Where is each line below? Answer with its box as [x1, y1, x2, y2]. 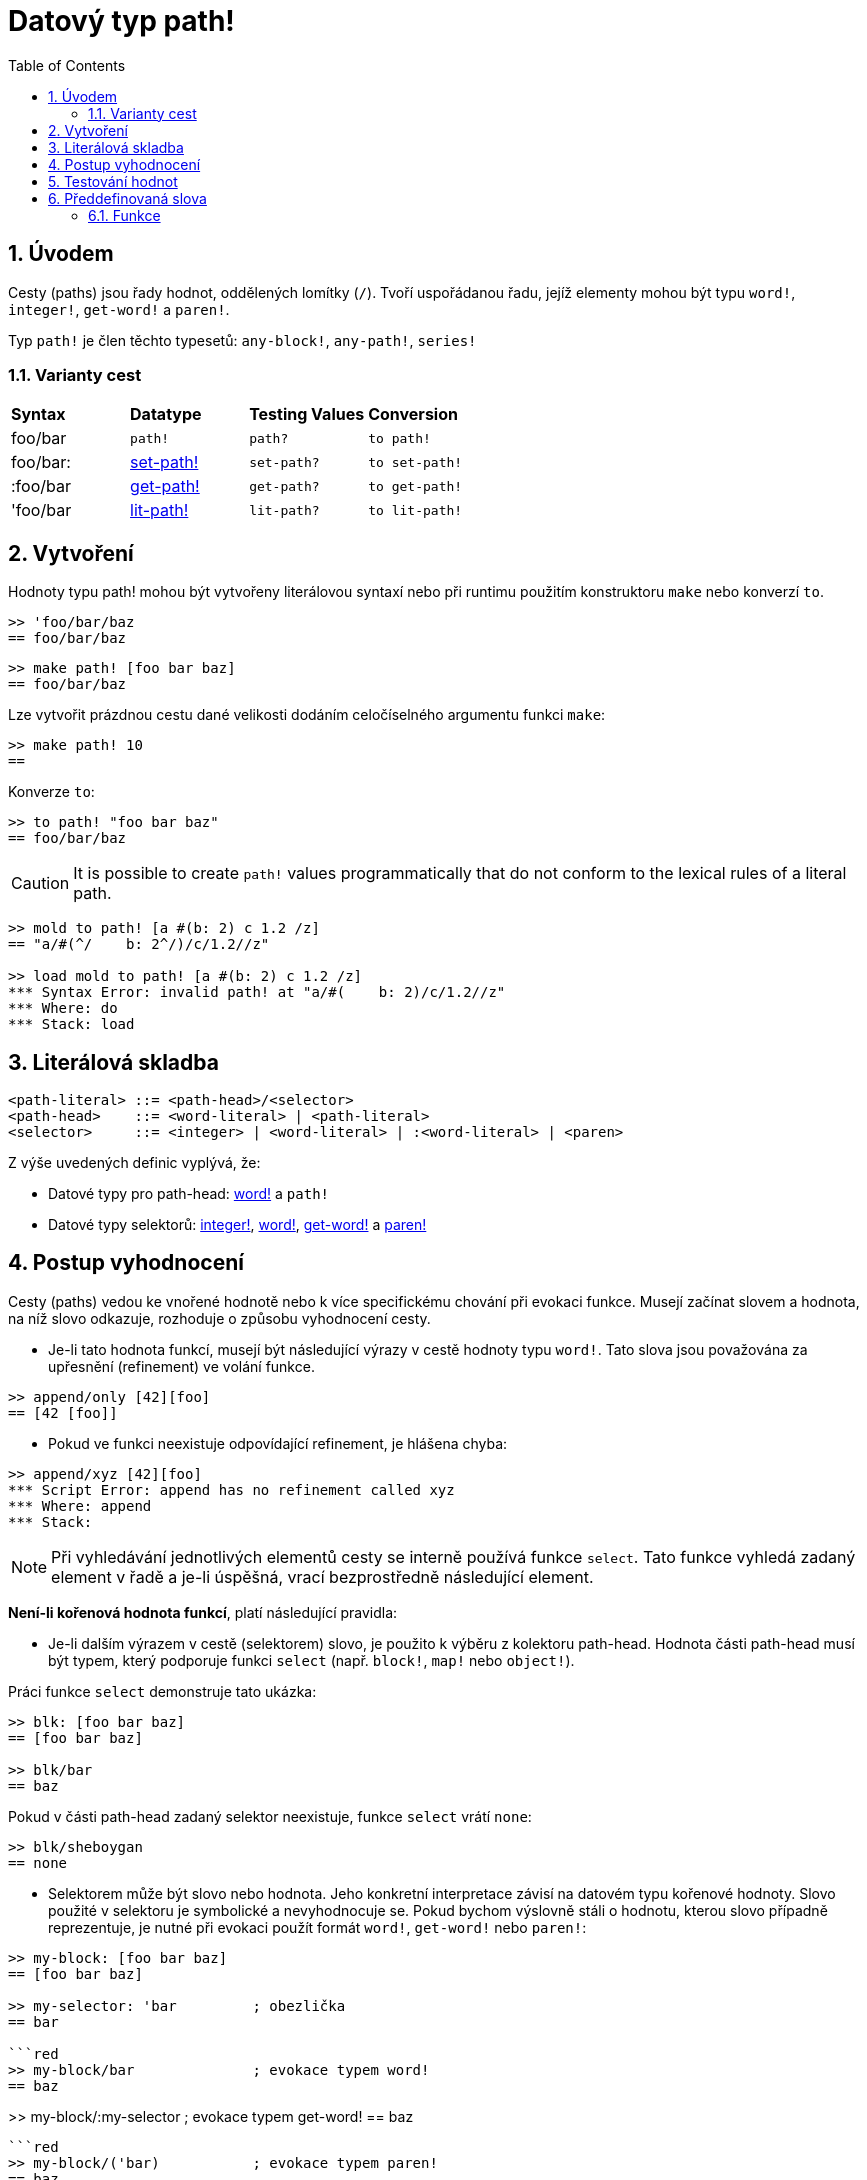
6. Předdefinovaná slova [48, 189, 207, 207]
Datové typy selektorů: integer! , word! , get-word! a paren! [48, 1216, 427, 1234]
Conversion [368, 404, 458, 425]
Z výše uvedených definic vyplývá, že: [8, 1154, 261, 1172]
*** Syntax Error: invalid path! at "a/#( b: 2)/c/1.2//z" [8, 984, 506, 1001]
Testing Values [249, 404, 365, 425]
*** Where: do [8, 1000, 118, 1017]
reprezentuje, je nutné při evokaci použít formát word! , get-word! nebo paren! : [48, 1918, 587, 1936]
